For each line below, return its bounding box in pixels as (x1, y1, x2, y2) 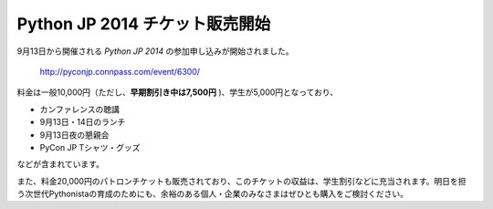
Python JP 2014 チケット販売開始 (16, 14, 271, 34)
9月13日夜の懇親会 (39, 129, 110, 141)
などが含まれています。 (16, 159, 105, 170)
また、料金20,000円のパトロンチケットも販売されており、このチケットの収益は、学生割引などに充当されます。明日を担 (16, 175, 467, 186)
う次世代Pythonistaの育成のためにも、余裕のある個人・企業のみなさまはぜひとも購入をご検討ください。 (16, 188, 408, 200)
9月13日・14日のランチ (39, 117, 126, 128)
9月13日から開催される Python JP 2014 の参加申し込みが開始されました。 (16, 46, 294, 57)
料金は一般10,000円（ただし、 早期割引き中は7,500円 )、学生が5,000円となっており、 (16, 87, 338, 98)
